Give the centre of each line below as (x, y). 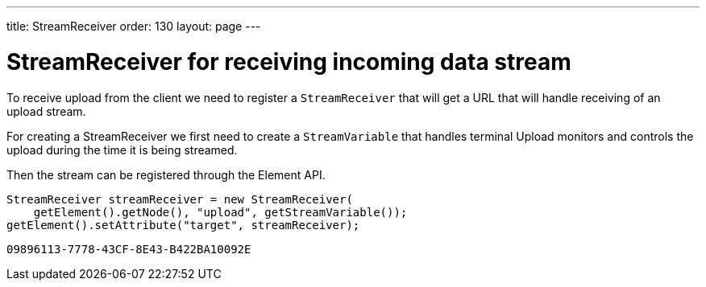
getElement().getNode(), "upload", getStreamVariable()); (220, 212)
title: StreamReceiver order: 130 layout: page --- (134, 26)
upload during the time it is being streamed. (122, 150)
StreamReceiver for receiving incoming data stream (289, 61)
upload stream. (46, 111)
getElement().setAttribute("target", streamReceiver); (183, 225)
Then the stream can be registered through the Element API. (166, 174)
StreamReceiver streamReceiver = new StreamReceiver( (180, 199)
